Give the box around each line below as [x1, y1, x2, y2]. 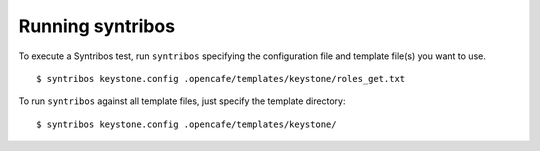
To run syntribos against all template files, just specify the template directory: [18, 95, 346, 107]
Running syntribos [18, 15, 175, 37]
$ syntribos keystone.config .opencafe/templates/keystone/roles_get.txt [36, 73, 406, 84]
